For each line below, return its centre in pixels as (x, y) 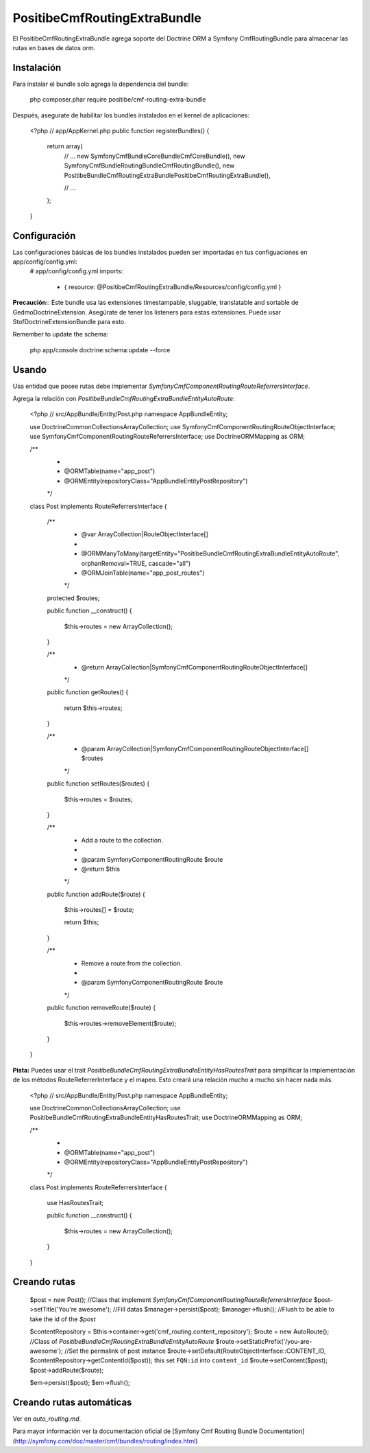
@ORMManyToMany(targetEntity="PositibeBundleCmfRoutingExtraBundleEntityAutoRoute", (210, 553)
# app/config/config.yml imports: (76, 271)
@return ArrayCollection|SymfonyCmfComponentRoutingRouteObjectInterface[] (195, 667)
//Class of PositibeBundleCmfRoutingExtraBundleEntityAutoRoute (122, 1341)
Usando (30, 370)
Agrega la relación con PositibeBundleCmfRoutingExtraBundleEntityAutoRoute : (124, 399)
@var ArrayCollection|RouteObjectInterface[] (145, 534)
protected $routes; (73, 598)
